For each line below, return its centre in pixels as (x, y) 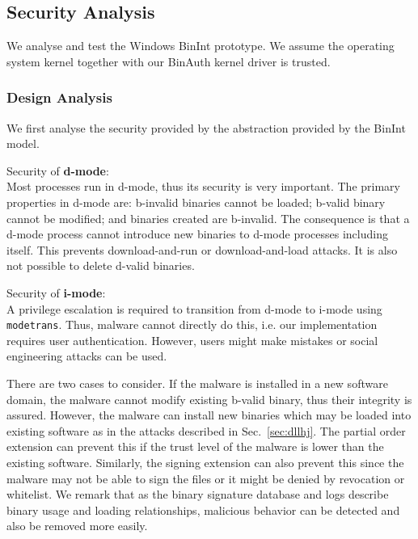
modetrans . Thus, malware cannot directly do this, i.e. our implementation (192, 324)
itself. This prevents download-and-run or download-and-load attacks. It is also (202, 249)
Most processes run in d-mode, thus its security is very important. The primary (203, 186)
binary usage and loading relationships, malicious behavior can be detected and (203, 510)
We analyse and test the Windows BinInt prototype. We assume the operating (201, 46)
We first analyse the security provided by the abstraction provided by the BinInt (206, 127)
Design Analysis (59, 97)
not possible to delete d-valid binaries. (101, 265)
